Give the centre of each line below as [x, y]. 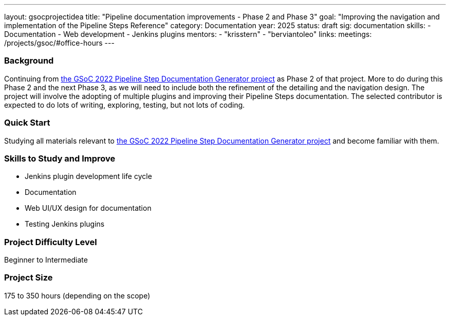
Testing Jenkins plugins [65, 224]
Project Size [29, 278]
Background [29, 61]
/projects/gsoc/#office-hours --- [59, 43]
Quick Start [27, 123]
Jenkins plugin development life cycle [88, 176]
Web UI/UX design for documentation [88, 208]
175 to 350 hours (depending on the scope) [77, 295]
